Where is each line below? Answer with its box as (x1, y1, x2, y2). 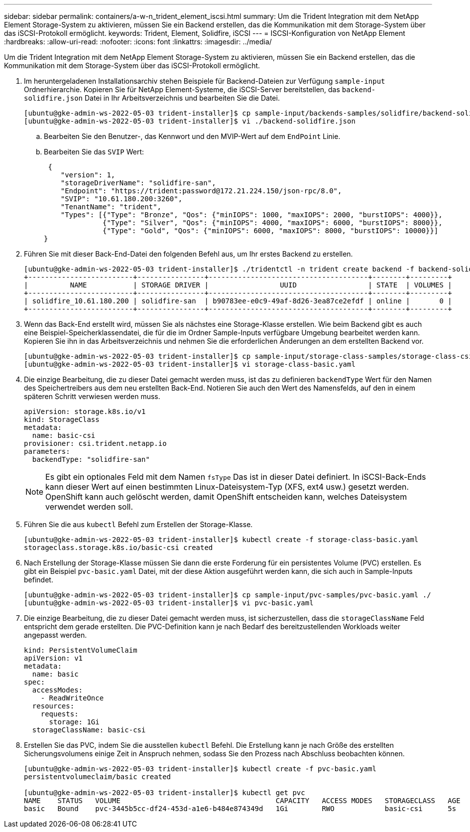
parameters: (24, 447, 70, 455)
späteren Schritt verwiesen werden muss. (24, 392, 160, 401)
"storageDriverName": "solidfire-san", (60, 179, 216, 187)
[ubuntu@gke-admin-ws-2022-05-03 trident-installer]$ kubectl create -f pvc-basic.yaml (24, 765, 377, 773)
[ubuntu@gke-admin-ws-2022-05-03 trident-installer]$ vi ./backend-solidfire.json (24, 117, 355, 125)
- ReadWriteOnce (40, 694, 104, 702)
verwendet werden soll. (45, 502, 133, 512)
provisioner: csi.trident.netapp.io (24, 439, 167, 447)
